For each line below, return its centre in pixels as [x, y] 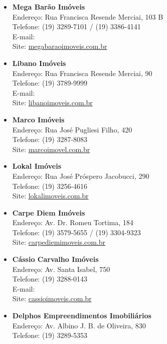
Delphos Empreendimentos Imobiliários [82, 316]
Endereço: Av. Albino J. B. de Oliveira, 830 [79, 325]
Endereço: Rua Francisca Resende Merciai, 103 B [88, 16]
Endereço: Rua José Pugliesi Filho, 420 [72, 129]
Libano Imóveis [39, 63]
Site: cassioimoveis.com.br [52, 298]
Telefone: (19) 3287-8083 [50, 139]
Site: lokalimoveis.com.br [50, 196]
